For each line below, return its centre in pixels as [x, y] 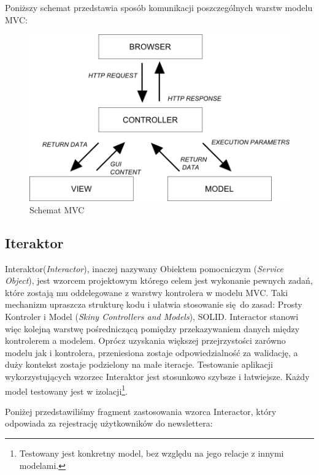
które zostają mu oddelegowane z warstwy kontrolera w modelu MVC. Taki [147, 292]
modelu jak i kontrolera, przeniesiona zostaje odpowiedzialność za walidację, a [152, 352]
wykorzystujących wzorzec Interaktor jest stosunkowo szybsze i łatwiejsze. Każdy [157, 376]
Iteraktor [34, 242]
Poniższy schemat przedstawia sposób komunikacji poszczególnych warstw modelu [159, 7]
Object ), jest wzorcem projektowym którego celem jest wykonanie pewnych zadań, [159, 280]
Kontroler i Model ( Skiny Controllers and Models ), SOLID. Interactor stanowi [152, 316]
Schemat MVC [57, 209]
